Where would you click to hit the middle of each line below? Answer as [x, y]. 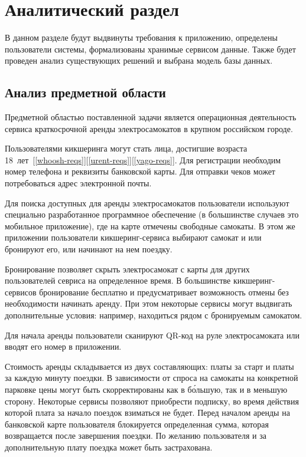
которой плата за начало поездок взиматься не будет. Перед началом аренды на [147, 412]
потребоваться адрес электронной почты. [78, 183]
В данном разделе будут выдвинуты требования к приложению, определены [141, 37]
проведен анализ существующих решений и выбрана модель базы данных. [139, 60]
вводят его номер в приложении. [63, 346]
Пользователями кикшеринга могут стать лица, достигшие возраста [126, 148]
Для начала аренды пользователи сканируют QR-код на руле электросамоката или [152, 335]
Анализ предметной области [85, 92]
